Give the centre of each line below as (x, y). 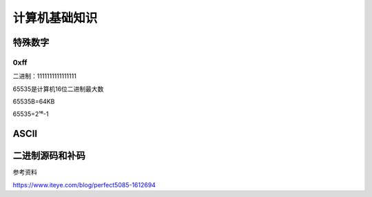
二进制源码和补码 (49, 156)
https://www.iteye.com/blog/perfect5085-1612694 (84, 185)
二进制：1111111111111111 (45, 76)
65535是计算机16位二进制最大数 (58, 89)
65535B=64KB (34, 102)
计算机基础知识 (55, 18)
